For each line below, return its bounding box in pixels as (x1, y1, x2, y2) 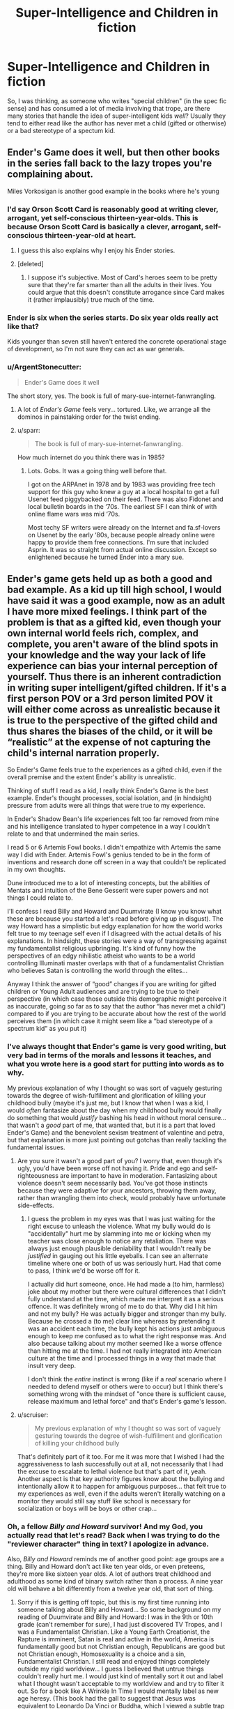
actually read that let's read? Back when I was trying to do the (7, 1530, 221, 1540)
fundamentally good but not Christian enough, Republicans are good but (17, 1643, 226, 1651)
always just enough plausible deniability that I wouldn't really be (27, 1244, 211, 1252)
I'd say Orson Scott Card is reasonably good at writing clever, (7, 204, 219, 214)
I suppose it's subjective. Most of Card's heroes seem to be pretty (27, 273, 218, 282)
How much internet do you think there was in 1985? (17, 453, 165, 461)
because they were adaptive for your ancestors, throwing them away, (17, 1186, 217, 1195)
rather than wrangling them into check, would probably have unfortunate (17, 1193, 226, 1202)
